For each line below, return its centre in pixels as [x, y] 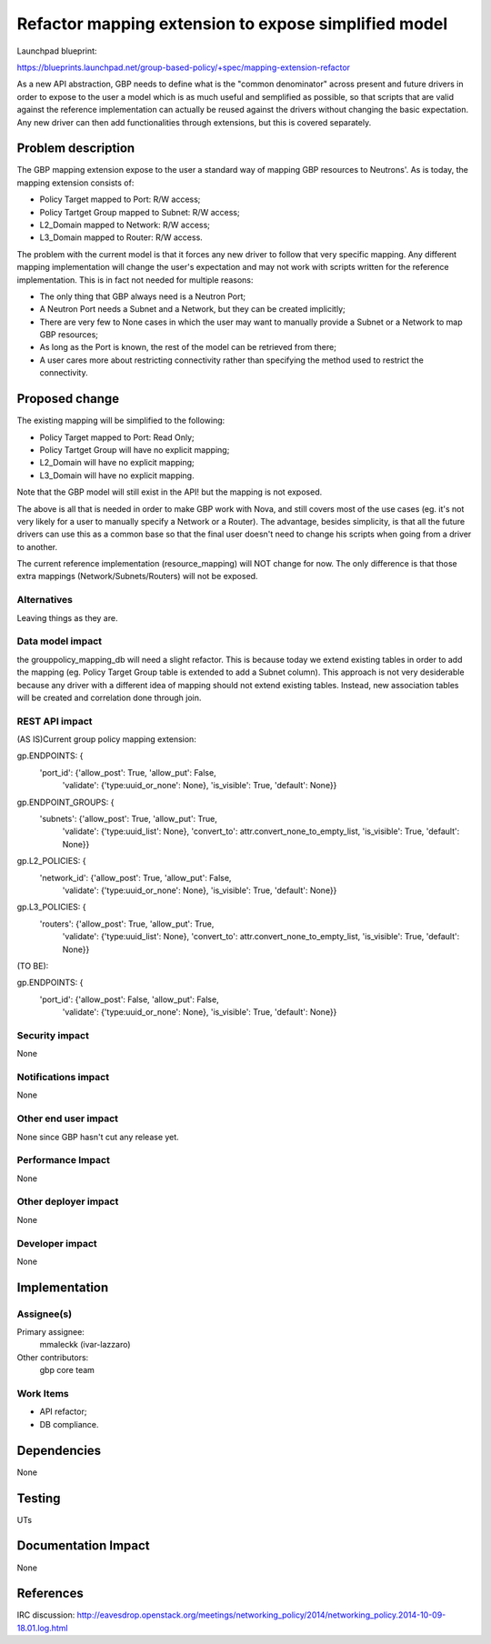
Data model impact [60, 641]
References [50, 1594]
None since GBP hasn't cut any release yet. [98, 1137]
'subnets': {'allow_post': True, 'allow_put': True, [129, 819]
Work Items [43, 1394]
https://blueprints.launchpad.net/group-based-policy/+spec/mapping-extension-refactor [183, 67]
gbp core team [67, 1370]
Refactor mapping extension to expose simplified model [232, 24]
